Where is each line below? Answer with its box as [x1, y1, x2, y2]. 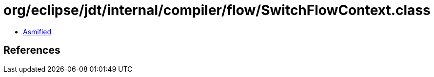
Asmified [23, 27, 52, 36]
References [3, 44, 60, 57]
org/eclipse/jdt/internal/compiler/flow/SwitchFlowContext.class [3, 2, 431, 18]
